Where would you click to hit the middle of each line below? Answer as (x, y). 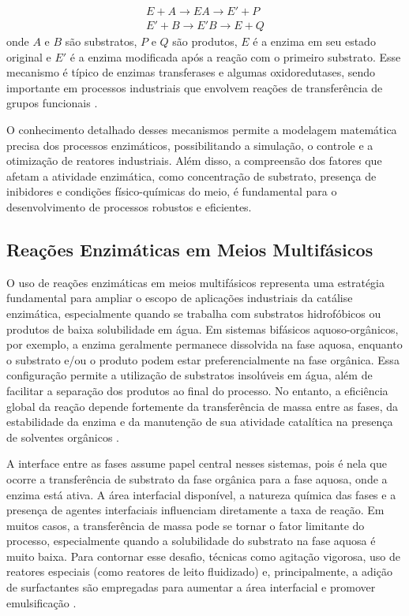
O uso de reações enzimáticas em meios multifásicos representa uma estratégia (195, 282)
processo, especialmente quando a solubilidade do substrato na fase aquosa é (191, 541)
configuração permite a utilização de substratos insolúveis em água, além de (189, 375)
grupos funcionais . (52, 103)
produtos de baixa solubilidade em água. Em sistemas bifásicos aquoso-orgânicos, (203, 329)
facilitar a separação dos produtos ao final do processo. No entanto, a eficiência (197, 390)
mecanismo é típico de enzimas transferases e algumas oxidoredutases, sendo (191, 72)
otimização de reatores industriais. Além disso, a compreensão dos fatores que (194, 161)
